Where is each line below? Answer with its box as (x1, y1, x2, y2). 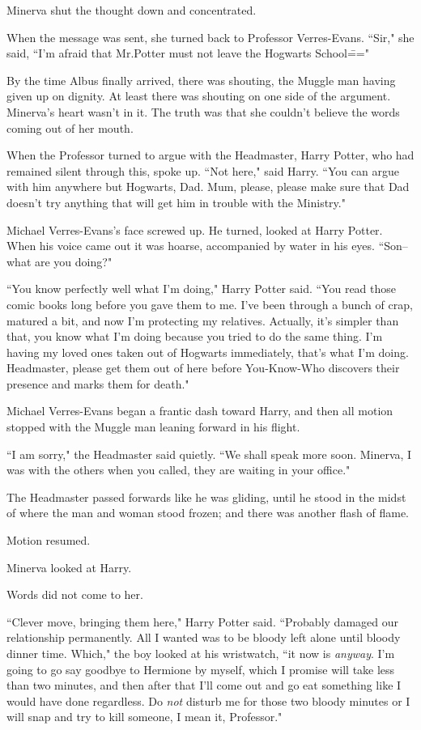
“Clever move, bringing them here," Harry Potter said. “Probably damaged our (6, 613, 398, 630)
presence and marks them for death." (6, 375, 189, 392)
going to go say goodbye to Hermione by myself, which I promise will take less (6, 660, 395, 677)
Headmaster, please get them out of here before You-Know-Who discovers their (6, 359, 400, 376)
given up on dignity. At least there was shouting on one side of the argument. (6, 87, 391, 104)
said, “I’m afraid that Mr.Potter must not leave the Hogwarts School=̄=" (6, 45, 369, 62)
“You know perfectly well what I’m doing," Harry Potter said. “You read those (6, 280, 397, 297)
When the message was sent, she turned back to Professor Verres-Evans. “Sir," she (6, 28, 415, 45)
